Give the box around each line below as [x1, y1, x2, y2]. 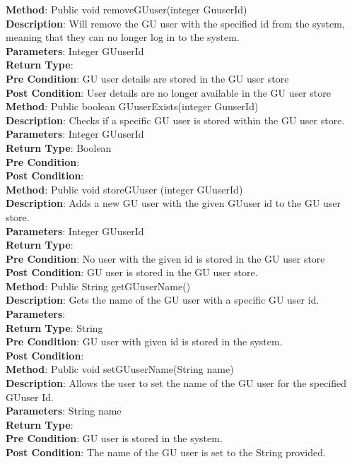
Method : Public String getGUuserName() [6, 278, 191, 293]
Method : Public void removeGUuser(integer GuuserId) [6, 2, 247, 16]
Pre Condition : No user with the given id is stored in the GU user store [6, 251, 325, 266]
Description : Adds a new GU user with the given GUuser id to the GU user [6, 196, 341, 210]
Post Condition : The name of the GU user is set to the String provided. [6, 445, 326, 459]
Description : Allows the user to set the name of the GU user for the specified [6, 376, 347, 391]
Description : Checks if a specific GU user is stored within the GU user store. [6, 112, 345, 127]
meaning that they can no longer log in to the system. [6, 30, 240, 44]
